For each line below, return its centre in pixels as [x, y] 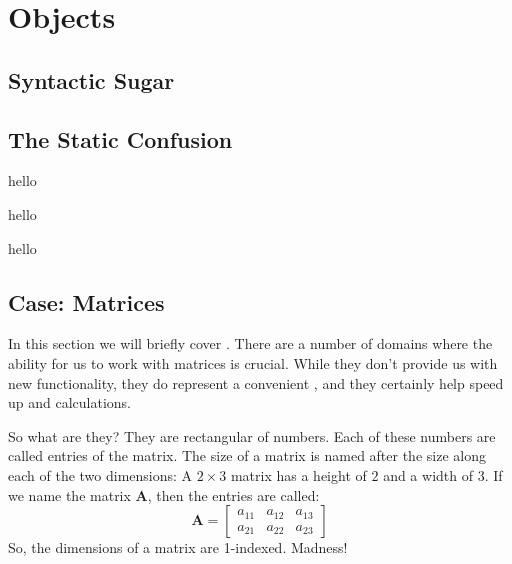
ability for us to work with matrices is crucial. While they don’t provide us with [253, 362]
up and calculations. [69, 402]
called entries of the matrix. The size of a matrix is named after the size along [247, 455]
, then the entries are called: [233, 494]
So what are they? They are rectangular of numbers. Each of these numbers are [252, 435]
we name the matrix [69, 494]
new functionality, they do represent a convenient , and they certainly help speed [256, 382]
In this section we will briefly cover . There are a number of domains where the [250, 343]
